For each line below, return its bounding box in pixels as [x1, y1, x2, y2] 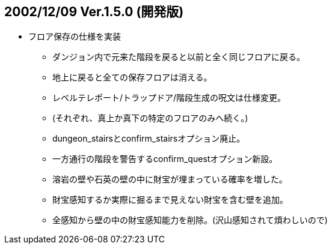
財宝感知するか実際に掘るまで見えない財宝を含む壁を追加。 [52, 194, 288, 205]
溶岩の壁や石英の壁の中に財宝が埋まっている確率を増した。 [52, 174, 287, 185]
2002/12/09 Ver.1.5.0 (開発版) [4, 4, 184, 19]
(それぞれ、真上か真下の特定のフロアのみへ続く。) [52, 113, 248, 124]
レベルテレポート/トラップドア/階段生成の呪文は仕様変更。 [52, 92, 286, 103]
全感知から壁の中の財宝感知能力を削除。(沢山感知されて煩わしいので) [52, 215, 328, 226]
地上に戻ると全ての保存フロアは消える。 [52, 72, 212, 83]
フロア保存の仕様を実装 [28, 31, 121, 42]
